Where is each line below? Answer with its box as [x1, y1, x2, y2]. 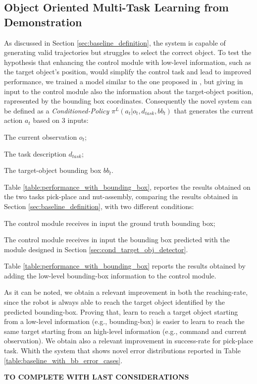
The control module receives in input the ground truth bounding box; [4, 218, 215, 228]
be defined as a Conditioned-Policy [4, 105, 109, 115]
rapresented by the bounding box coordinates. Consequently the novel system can [4, 96, 252, 106]
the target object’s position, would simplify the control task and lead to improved [4, 66, 252, 77]
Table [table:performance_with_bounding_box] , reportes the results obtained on [4, 181, 251, 192]
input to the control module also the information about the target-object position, [4, 86, 254, 96]
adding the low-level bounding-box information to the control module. [4, 270, 216, 280]
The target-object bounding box [4, 165, 102, 175]
